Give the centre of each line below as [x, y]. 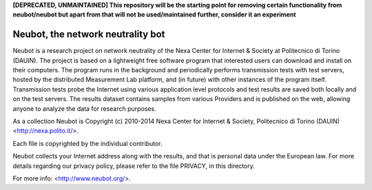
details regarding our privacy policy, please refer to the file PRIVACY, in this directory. [134, 166]
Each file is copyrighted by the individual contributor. [87, 143]
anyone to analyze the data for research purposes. [84, 108]
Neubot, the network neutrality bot [89, 34]
